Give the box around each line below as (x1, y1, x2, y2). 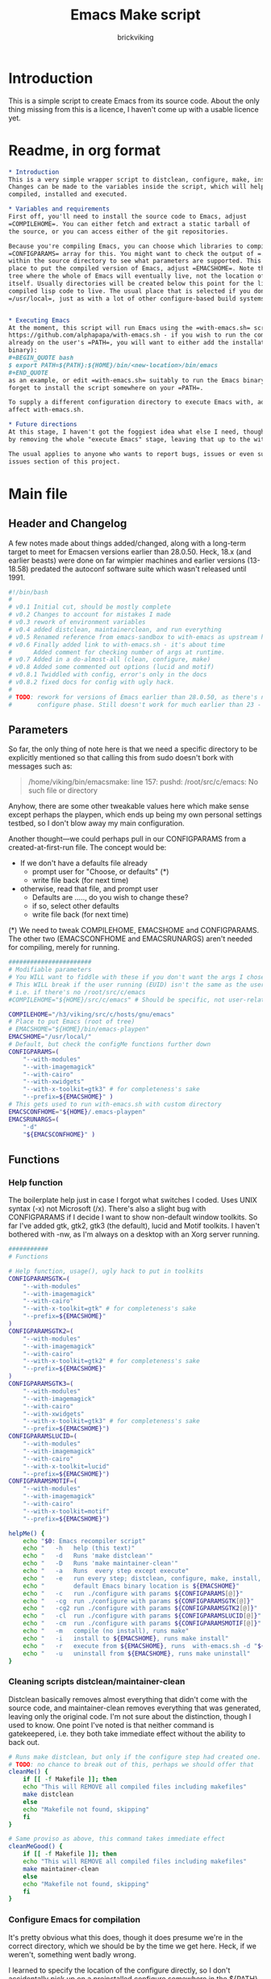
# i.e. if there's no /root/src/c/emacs (8, 988, 147, 996)
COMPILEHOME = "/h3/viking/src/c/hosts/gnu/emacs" (8, 1010, 175, 1019)
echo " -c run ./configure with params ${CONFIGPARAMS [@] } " (23, 1589, 244, 1597)
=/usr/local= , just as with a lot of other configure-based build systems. (8, 295, 269, 303)
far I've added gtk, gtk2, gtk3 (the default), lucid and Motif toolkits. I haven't (8, 1221, 261, 1231)
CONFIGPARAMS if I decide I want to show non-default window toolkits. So (8, 1212, 258, 1222)
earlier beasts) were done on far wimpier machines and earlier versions (8, 555, 246, 565)
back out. (8, 1737, 40, 1747)
